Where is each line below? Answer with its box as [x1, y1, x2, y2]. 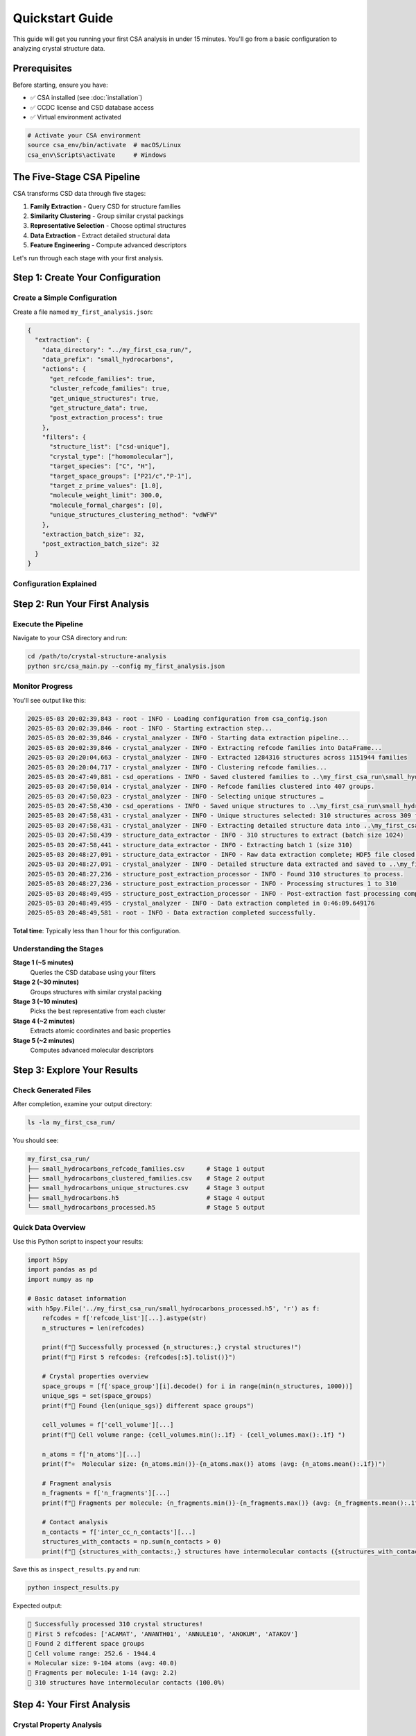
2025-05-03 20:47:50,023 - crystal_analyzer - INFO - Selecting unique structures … [27, 792, 324, 800]
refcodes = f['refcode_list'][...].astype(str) [42, 1314, 207, 1322]
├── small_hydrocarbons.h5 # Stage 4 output [27, 1194, 266, 1201]
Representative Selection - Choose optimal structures [30, 222, 187, 230]
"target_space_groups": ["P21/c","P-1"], [49, 472, 192, 480]
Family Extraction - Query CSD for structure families [30, 202, 182, 210]
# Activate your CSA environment [27, 132, 141, 139]
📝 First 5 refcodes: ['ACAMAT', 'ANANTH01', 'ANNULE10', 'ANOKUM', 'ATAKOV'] [27, 1630, 298, 1638]
